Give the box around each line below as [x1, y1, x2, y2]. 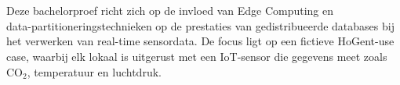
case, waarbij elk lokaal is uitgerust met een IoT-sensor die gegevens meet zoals [6, 48, 387, 64]
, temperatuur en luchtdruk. [27, 63, 162, 80]
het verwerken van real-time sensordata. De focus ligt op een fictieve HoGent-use [6, 33, 395, 49]
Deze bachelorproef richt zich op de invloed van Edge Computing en [6, 2, 334, 19]
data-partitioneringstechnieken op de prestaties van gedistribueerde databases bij [6, 17, 395, 34]
